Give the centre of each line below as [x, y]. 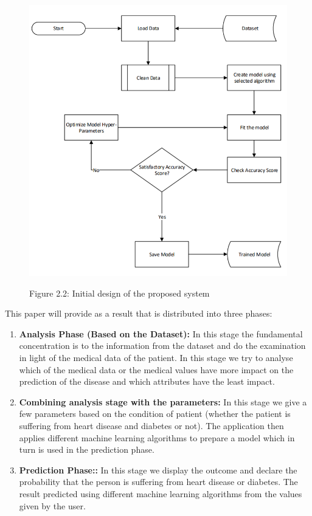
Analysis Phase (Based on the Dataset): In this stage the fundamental [161, 333]
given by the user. [52, 505]
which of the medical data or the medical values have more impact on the [156, 369]
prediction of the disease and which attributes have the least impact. [147, 381]
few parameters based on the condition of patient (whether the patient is [155, 414]
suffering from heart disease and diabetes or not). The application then [151, 425]
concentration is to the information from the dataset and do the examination [162, 346]
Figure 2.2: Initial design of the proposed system [120, 293]
